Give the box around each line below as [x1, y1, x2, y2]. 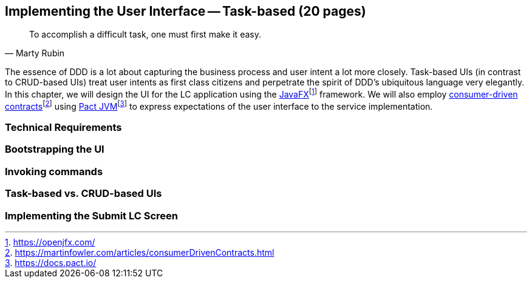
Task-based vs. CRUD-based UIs [5, 187, 162, 200]
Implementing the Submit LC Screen [5, 209, 179, 222]
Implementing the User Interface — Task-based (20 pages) [5, 4, 366, 19]
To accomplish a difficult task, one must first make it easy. [29, 29, 261, 40]
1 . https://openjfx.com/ [5, 236, 95, 247]
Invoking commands [5, 165, 103, 178]
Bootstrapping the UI [5, 143, 104, 156]
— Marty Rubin [5, 48, 65, 59]
